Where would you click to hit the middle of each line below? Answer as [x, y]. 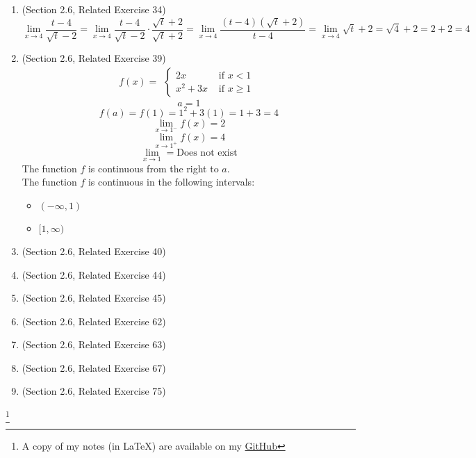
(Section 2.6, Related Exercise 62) [94, 321]
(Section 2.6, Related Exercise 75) [94, 391]
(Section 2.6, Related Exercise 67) [94, 367]
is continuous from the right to [153, 168]
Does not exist [207, 153]
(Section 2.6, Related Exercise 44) [94, 274]
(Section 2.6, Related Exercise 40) [94, 251]
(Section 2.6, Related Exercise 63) [94, 344]
